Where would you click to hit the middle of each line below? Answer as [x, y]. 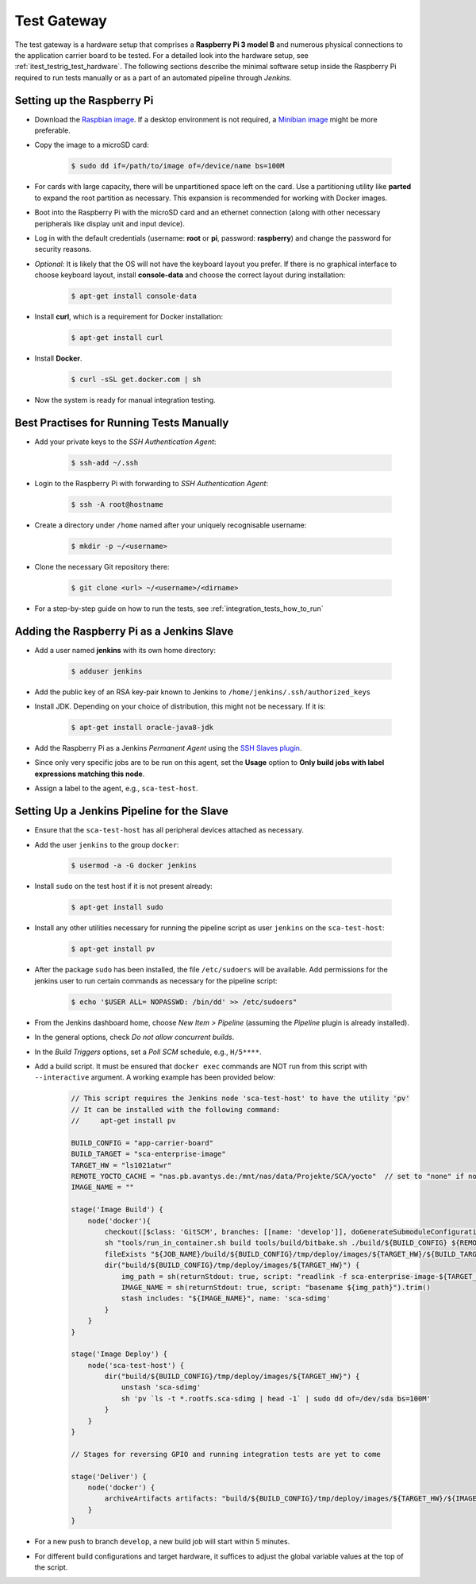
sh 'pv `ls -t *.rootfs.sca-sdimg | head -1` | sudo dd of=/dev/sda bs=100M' [276, 1399]
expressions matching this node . [90, 774]
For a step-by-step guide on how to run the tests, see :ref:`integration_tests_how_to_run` [179, 608]
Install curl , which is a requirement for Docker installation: [129, 317]
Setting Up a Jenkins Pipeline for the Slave [122, 811]
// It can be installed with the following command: [176, 1109]
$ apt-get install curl [117, 338]
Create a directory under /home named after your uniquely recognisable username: [171, 525]
